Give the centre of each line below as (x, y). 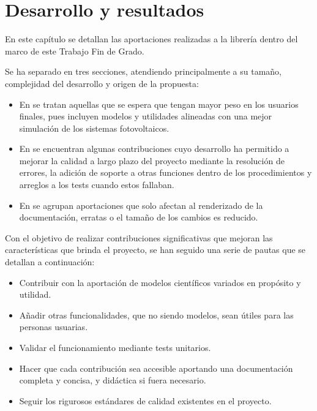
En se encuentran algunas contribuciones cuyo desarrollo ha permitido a (154, 149)
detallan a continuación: (50, 262)
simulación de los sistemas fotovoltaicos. (94, 128)
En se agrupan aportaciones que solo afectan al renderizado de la (141, 205)
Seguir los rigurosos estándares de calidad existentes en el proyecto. (145, 400)
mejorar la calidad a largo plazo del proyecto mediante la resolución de (152, 160)
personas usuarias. (54, 327)
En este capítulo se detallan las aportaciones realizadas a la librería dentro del (151, 39)
